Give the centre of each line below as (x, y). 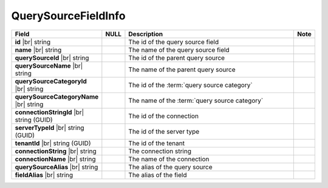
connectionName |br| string (56, 159)
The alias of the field (158, 175)
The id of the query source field (174, 42)
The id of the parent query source (176, 57)
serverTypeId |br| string (50, 128)
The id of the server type (164, 131)
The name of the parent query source (182, 70)
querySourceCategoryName (57, 97)
